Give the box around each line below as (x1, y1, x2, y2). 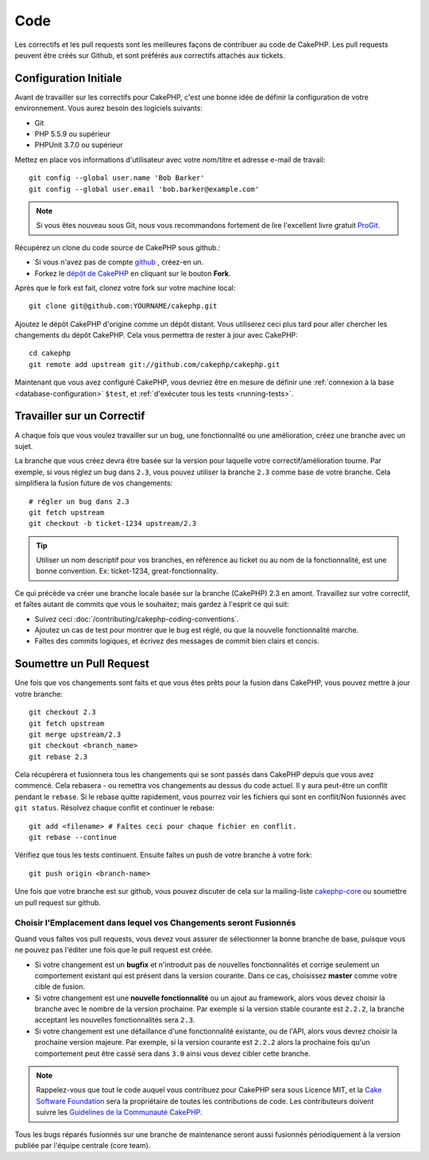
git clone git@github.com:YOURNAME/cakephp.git (29, 302, 218, 311)
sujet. (14, 441, 33, 450)
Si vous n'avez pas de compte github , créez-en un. (34, 257, 204, 267)
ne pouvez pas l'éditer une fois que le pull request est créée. (14, 945, 214, 955)
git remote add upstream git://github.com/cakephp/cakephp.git (29, 360, 280, 369)
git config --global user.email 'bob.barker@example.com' (29, 184, 260, 194)
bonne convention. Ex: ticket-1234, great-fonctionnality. (36, 566, 218, 576)
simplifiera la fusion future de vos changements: (14, 478, 173, 488)
